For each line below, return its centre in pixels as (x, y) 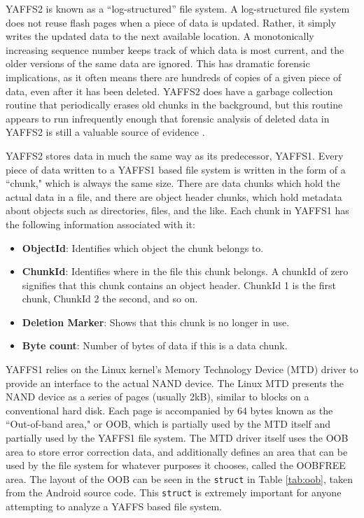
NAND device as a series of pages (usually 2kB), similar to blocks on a (157, 397)
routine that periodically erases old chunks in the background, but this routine (174, 105)
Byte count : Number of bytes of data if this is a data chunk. (155, 345)
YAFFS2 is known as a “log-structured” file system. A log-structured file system (178, 8)
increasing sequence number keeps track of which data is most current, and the (175, 49)
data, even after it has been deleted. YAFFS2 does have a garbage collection (169, 91)
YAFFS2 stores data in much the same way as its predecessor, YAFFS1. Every (175, 155)
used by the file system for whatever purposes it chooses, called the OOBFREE (176, 465)
